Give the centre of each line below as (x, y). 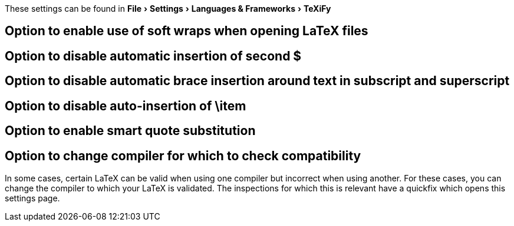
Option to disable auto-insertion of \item (126, 106)
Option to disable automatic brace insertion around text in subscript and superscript (257, 81)
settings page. (32, 198)
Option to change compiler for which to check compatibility (183, 156)
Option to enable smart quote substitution (130, 131)
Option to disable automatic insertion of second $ (153, 56)
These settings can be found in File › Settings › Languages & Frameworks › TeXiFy (168, 9)
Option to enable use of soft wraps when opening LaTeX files (187, 31)
